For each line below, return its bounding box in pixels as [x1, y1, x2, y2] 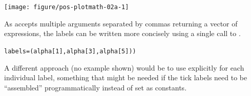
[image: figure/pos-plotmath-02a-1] [4, 4, 129, 11]
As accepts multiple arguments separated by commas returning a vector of [4, 18, 238, 28]
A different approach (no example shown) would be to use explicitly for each [4, 62, 244, 73]
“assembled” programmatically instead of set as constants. [4, 82, 187, 92]
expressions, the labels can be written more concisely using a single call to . [4, 28, 241, 39]
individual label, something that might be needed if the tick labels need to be [4, 72, 247, 83]
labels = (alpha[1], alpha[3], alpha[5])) [4, 47, 136, 55]
